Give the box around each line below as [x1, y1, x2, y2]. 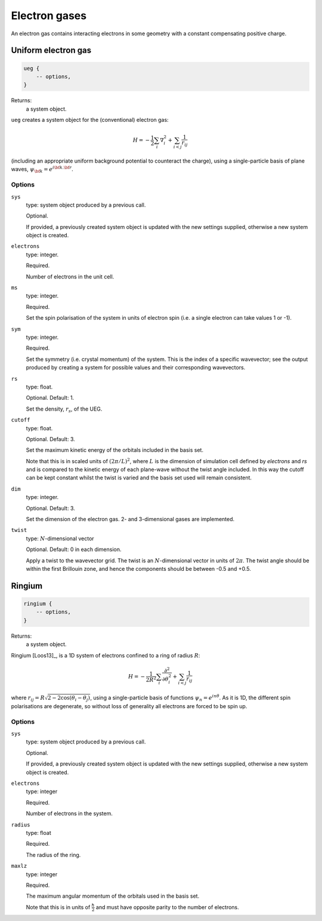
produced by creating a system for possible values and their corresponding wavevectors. [26, 364, 246, 371]
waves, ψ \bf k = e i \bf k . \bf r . [11, 165, 74, 175]
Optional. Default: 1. [26, 394, 75, 402]
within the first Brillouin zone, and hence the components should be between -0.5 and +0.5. [26, 565, 252, 572]
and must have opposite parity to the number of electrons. [95, 903, 240, 911]
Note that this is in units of [26, 903, 91, 911]
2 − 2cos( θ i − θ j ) [47, 694, 91, 703]
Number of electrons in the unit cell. [26, 273, 114, 280]
